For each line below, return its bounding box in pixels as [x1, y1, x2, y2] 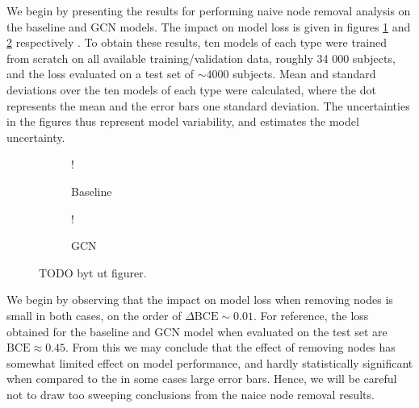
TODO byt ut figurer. [39, 264, 147, 281]
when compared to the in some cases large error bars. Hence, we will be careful [6, 370, 397, 387]
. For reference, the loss [253, 306, 369, 323]
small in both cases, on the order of [6, 306, 182, 323]
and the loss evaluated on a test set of [6, 65, 195, 82]
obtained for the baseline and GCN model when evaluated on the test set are [6, 323, 388, 339]
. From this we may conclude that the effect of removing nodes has [65, 339, 396, 356]
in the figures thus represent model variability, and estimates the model [6, 113, 359, 130]
